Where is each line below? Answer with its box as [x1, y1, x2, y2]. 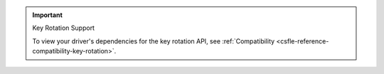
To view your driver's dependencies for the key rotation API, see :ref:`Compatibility [32, 36, 275, 46]
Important [32, 11, 63, 19]
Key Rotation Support [32, 23, 95, 32]
